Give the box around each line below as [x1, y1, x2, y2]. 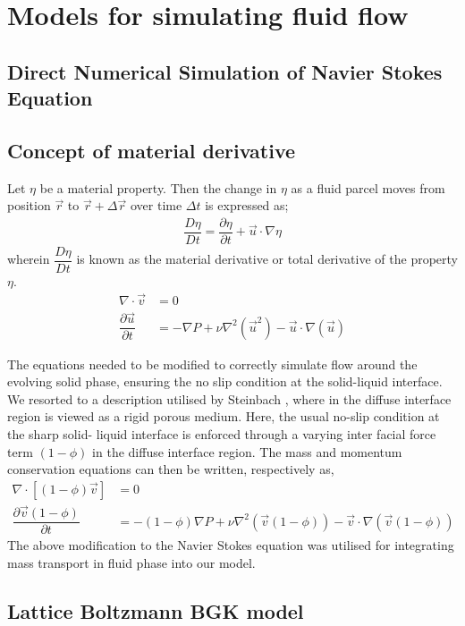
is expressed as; [205, 196, 289, 215]
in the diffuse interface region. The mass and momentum [92, 442, 402, 461]
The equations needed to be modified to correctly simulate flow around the [7, 354, 418, 373]
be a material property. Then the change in [39, 178, 277, 197]
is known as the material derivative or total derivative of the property [76, 250, 458, 268]
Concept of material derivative [7, 136, 296, 164]
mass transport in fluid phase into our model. [7, 553, 256, 571]
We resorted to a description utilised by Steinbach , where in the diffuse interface [7, 389, 452, 408]
